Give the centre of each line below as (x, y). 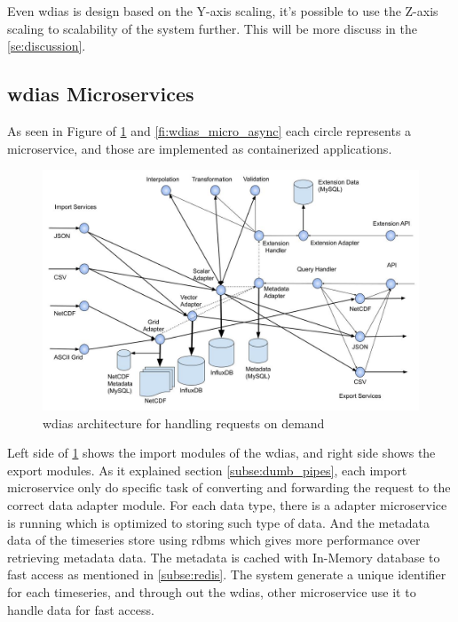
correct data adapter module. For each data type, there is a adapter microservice (227, 504)
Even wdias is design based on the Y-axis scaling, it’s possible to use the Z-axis (223, 11)
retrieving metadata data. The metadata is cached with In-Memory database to (224, 557)
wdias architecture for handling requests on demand (184, 423)
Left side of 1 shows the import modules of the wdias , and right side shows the (221, 453)
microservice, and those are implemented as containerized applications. (200, 148)
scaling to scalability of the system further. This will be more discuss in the (212, 28)
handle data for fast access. (81, 609)
